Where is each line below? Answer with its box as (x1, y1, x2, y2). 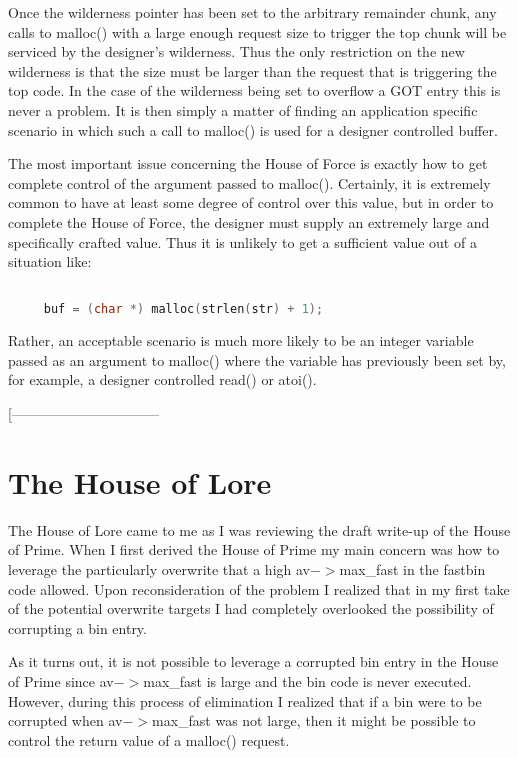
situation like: (8, 251, 92, 272)
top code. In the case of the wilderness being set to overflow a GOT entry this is (8, 80, 501, 101)
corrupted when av (8, 710, 123, 731)
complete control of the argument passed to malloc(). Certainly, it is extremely (8, 172, 491, 193)
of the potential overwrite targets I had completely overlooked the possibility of (8, 598, 494, 619)
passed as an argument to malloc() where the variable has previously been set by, (8, 349, 506, 370)
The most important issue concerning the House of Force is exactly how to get (8, 153, 488, 174)
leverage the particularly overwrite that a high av (8, 558, 310, 579)
